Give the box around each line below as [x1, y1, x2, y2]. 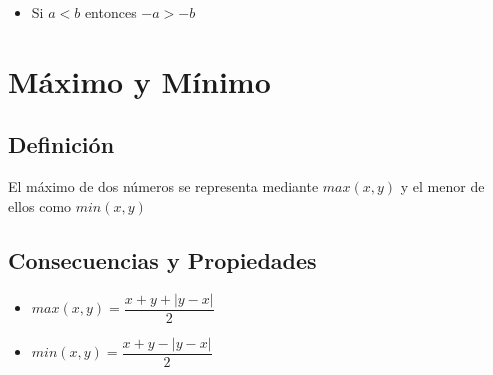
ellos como [8, 195, 72, 216]
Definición [8, 129, 115, 160]
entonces [84, 2, 137, 22]
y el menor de [400, 176, 485, 197]
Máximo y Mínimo [8, 60, 271, 101]
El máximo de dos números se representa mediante [8, 176, 319, 197]
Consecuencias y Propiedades [8, 244, 317, 275]
